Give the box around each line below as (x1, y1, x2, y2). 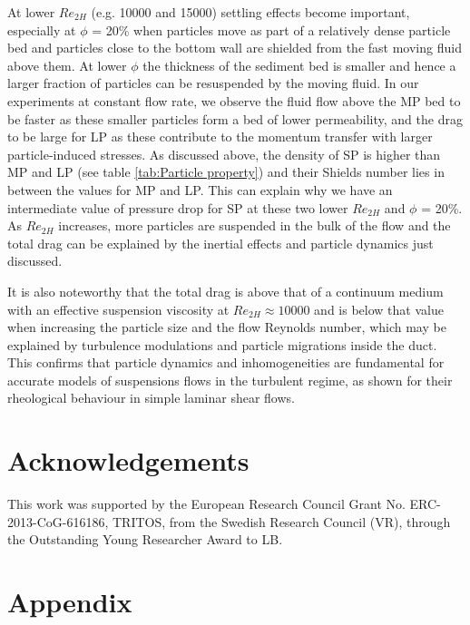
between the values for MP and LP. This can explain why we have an (7, 180, 393, 199)
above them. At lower (7, 55, 127, 74)
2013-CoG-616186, (7, 512, 109, 531)
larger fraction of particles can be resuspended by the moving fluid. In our (7, 73, 419, 93)
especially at (7, 20, 76, 39)
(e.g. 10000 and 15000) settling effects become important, (91, 3, 410, 21)
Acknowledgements (7, 442, 250, 479)
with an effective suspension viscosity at (7, 299, 230, 318)
